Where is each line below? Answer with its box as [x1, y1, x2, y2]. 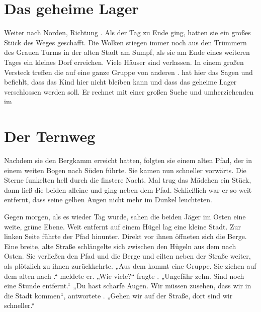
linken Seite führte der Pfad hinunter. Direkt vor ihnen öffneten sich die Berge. [4, 231, 247, 242]
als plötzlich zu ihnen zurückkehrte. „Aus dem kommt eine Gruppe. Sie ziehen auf [4, 260, 256, 271]
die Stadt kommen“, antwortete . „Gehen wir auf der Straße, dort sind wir [4, 290, 233, 300]
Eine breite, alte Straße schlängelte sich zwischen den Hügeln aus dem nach [4, 241, 236, 251]
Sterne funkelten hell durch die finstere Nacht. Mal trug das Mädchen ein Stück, [4, 175, 251, 185]
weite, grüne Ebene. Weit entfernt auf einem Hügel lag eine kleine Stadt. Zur [4, 221, 241, 231]
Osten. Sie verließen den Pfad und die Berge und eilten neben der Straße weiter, [4, 251, 251, 261]
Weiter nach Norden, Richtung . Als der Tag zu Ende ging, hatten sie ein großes [4, 27, 251, 38]
